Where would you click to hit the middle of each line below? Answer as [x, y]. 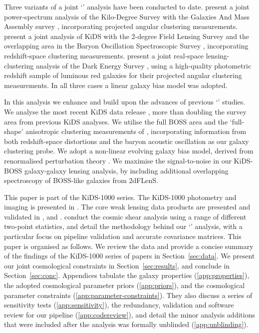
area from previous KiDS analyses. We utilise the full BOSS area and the [116, 121]
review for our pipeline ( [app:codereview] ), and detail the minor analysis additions [129, 314]
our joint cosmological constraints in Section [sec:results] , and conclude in [117, 265]
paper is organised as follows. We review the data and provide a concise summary [129, 246]
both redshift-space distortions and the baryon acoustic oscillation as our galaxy [127, 141]
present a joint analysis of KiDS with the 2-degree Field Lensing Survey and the [127, 36]
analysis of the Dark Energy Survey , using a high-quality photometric [143, 65]
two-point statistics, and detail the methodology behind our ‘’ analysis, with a [124, 226]
